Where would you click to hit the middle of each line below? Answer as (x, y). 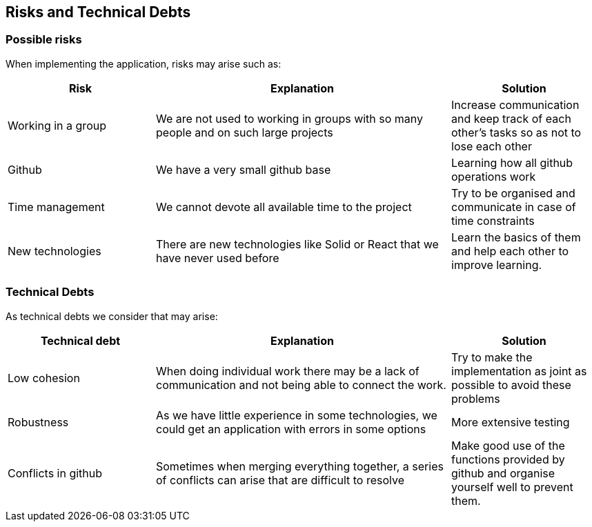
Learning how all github (512, 162)
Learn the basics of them (516, 237)
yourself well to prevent (512, 487)
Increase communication (515, 105)
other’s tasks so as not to (516, 132)
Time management (56, 207)
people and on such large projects (245, 132)
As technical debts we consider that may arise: (112, 316)
